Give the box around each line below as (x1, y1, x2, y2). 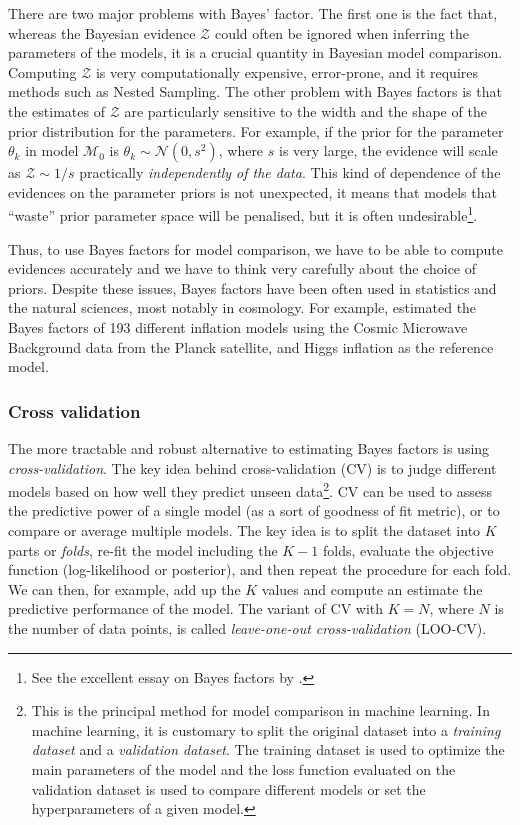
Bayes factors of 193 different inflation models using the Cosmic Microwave (8, 316, 468, 337)
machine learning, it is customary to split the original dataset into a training (31, 719, 501, 740)
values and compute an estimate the (261, 578, 483, 599)
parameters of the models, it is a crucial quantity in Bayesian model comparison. (8, 42, 503, 63)
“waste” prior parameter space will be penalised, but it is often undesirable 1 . (8, 202, 478, 225)
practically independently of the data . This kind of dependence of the (79, 162, 501, 183)
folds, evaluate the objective (322, 539, 494, 560)
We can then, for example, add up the (8, 578, 241, 599)
